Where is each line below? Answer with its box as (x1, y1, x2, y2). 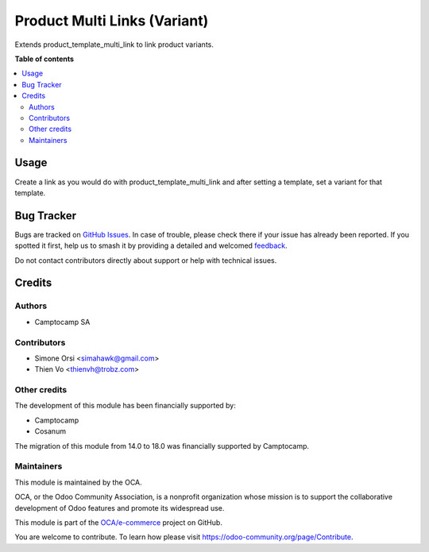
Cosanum (34, 427, 67, 436)
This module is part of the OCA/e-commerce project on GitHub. (14, 517, 222, 527)
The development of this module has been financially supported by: (14, 401, 236, 411)
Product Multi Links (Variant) (14, 12, 209, 29)
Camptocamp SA (34, 317, 91, 326)
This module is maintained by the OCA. (14, 477, 142, 487)
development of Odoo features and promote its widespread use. (14, 503, 225, 512)
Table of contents (14, 54, 75, 64)
